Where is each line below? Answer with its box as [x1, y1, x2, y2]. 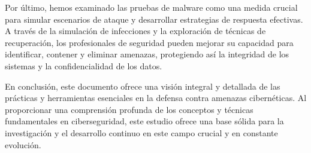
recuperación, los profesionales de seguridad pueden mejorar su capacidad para [5, 36, 294, 48]
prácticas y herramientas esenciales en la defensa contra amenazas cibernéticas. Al [5, 91, 307, 104]
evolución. [5, 138, 41, 151]
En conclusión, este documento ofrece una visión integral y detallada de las [5, 79, 280, 92]
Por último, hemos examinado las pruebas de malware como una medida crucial [5, 1, 298, 13]
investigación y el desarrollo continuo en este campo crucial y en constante [5, 126, 278, 139]
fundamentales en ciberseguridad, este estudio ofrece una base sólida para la [5, 115, 284, 127]
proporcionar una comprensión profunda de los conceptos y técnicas [5, 103, 253, 115]
